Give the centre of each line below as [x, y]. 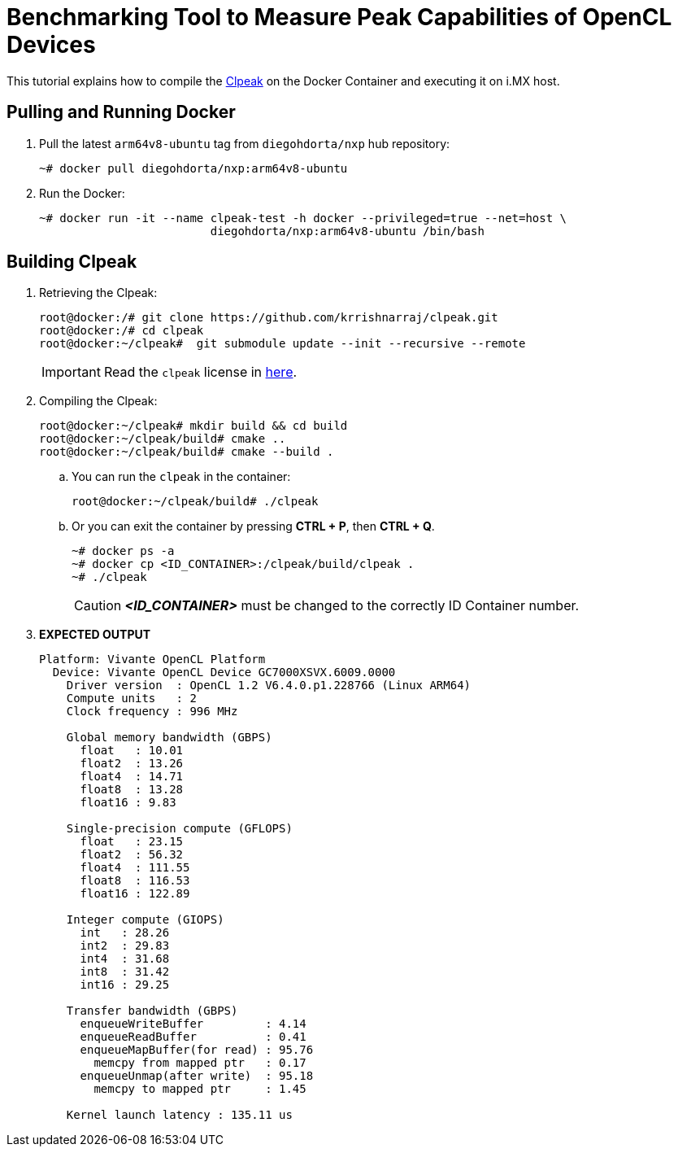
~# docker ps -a [123, 551]
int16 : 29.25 [125, 985]
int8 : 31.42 [125, 972]
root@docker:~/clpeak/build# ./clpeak [195, 502]
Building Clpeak [72, 262]
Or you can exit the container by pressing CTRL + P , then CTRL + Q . [253, 526]
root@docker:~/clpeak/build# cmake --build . [187, 452]
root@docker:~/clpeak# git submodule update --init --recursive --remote [282, 344]
